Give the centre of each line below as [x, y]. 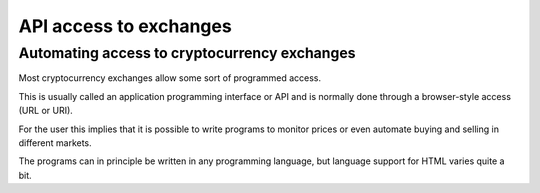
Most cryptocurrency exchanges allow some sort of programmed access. [170, 78]
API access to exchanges [125, 26]
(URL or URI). [46, 111]
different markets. [55, 142]
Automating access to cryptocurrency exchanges [187, 53]
